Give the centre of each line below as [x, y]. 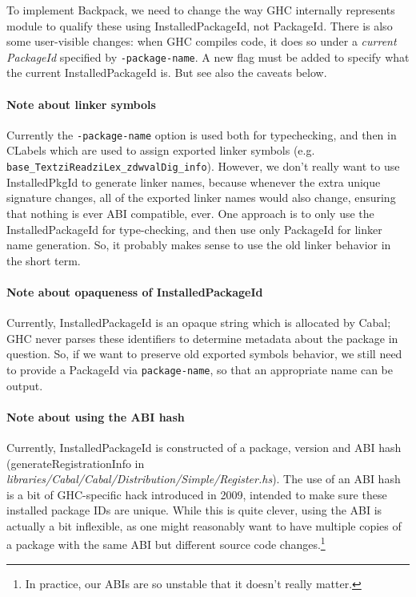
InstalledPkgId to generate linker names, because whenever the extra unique [194, 182]
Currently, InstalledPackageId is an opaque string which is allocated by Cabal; [199, 323]
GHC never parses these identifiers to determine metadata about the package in [202, 338]
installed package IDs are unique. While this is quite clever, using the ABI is [194, 510]
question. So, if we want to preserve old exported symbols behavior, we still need [204, 354]
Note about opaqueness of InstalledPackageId [135, 291]
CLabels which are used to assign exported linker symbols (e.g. [161, 150]
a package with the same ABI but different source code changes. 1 [166, 543]
